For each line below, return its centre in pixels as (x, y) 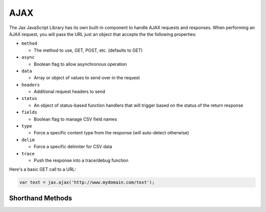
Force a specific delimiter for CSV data (73, 147)
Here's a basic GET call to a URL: (43, 169)
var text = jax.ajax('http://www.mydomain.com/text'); (87, 182)
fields (29, 112)
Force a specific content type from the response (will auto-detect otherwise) (111, 133)
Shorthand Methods (41, 198)
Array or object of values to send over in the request (87, 78)
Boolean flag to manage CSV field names (75, 119)
